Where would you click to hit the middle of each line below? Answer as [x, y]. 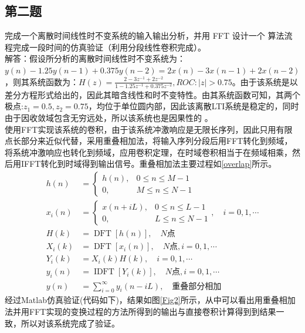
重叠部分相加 [197, 286]
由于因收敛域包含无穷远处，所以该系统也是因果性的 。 [109, 118]
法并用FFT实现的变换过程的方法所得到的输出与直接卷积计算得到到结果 [140, 311]
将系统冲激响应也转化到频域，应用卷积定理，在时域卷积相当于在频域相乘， [148, 152]
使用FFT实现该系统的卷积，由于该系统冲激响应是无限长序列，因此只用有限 [149, 129]
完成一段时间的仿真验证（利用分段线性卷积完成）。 [109, 47]
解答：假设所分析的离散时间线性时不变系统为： [95, 58]
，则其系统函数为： [42, 81]
